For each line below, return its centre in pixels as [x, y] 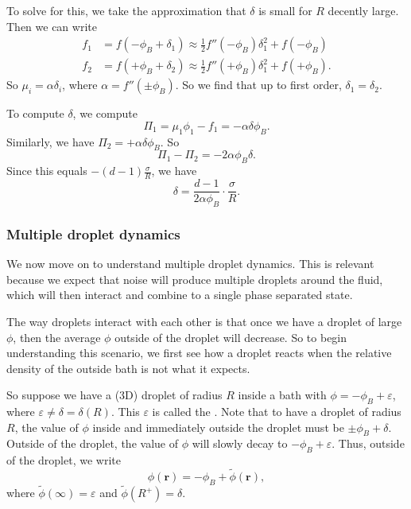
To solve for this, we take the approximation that [126, 10]
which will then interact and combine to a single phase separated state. [180, 295]
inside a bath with [282, 395]
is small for [285, 10]
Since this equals [47, 171]
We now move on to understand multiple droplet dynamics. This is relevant [190, 264]
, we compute [105, 113]
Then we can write [52, 26]
